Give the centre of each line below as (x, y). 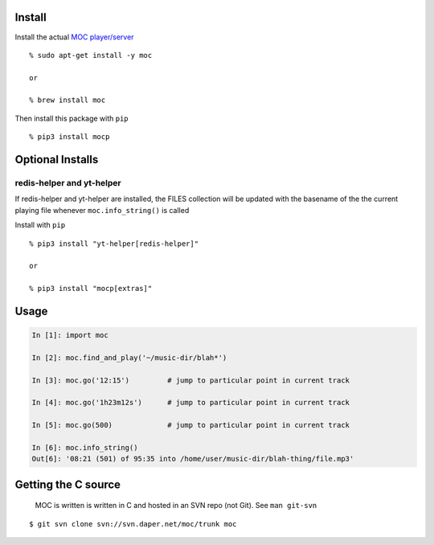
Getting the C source (68, 484)
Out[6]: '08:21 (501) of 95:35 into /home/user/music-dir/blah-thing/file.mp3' (193, 459)
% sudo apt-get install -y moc (91, 55)
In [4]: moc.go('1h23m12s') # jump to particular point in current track (190, 403)
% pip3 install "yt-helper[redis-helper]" (114, 244)
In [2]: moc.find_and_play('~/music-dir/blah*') (129, 357)
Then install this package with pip (72, 118)
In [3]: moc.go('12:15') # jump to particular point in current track (190, 380)
